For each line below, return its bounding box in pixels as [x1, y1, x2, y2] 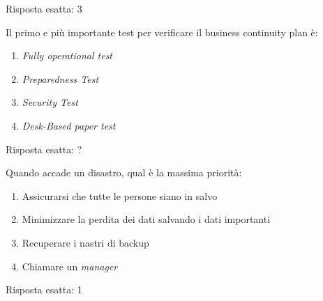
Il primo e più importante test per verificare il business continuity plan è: [6, 24, 318, 39]
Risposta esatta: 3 [6, 1, 82, 15]
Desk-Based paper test [22, 118, 116, 132]
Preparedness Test [22, 71, 99, 86]
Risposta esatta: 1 [6, 282, 82, 297]
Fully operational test [22, 48, 113, 63]
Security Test [22, 95, 78, 109]
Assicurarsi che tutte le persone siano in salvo [22, 188, 218, 203]
